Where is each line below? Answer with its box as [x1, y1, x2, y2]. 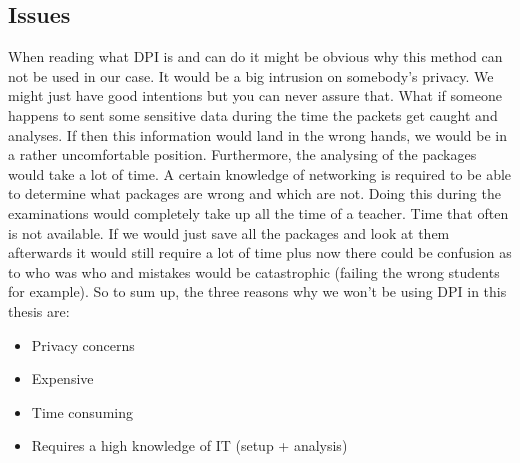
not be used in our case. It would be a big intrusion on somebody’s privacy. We [8, 65, 494, 86]
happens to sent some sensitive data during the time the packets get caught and [8, 104, 498, 125]
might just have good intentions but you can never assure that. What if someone [8, 85, 502, 106]
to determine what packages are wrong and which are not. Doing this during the [8, 183, 501, 204]
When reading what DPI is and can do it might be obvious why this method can [8, 46, 503, 67]
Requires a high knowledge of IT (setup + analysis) [31, 435, 348, 456]
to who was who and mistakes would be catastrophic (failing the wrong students [8, 261, 500, 282]
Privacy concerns [31, 334, 135, 355]
